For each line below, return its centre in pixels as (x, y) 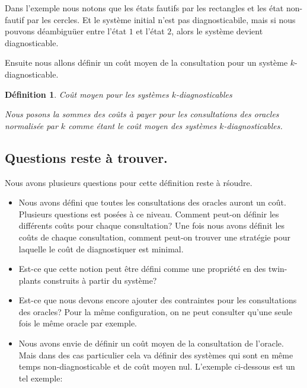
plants (30, 280)
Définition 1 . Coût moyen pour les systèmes (87, 94)
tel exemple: (41, 378)
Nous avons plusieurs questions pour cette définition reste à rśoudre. (129, 182)
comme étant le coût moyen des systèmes (143, 125)
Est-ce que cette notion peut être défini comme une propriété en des (142, 269)
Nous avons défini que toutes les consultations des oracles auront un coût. (152, 202)
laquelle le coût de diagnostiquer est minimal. (101, 248)
